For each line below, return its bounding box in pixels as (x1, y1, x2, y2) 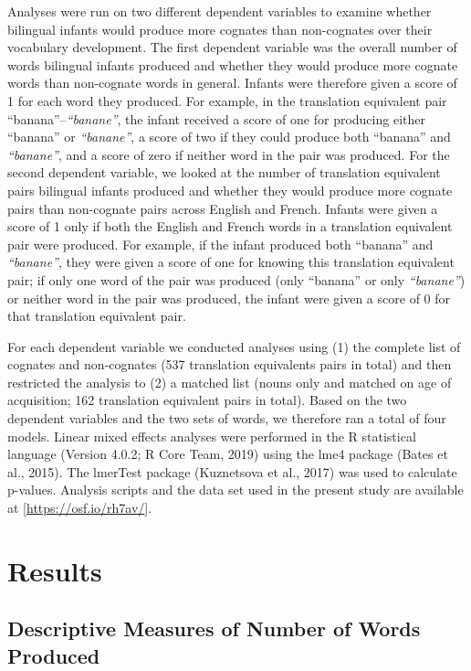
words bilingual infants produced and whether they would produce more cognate (7, 55, 458, 74)
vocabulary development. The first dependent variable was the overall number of (7, 37, 457, 57)
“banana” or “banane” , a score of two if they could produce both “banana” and (7, 127, 451, 146)
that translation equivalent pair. (7, 306, 186, 325)
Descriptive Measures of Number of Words (7, 614, 421, 643)
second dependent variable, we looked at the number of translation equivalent (7, 163, 441, 182)
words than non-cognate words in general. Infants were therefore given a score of (7, 73, 457, 92)
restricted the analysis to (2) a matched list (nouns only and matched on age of (7, 372, 452, 391)
